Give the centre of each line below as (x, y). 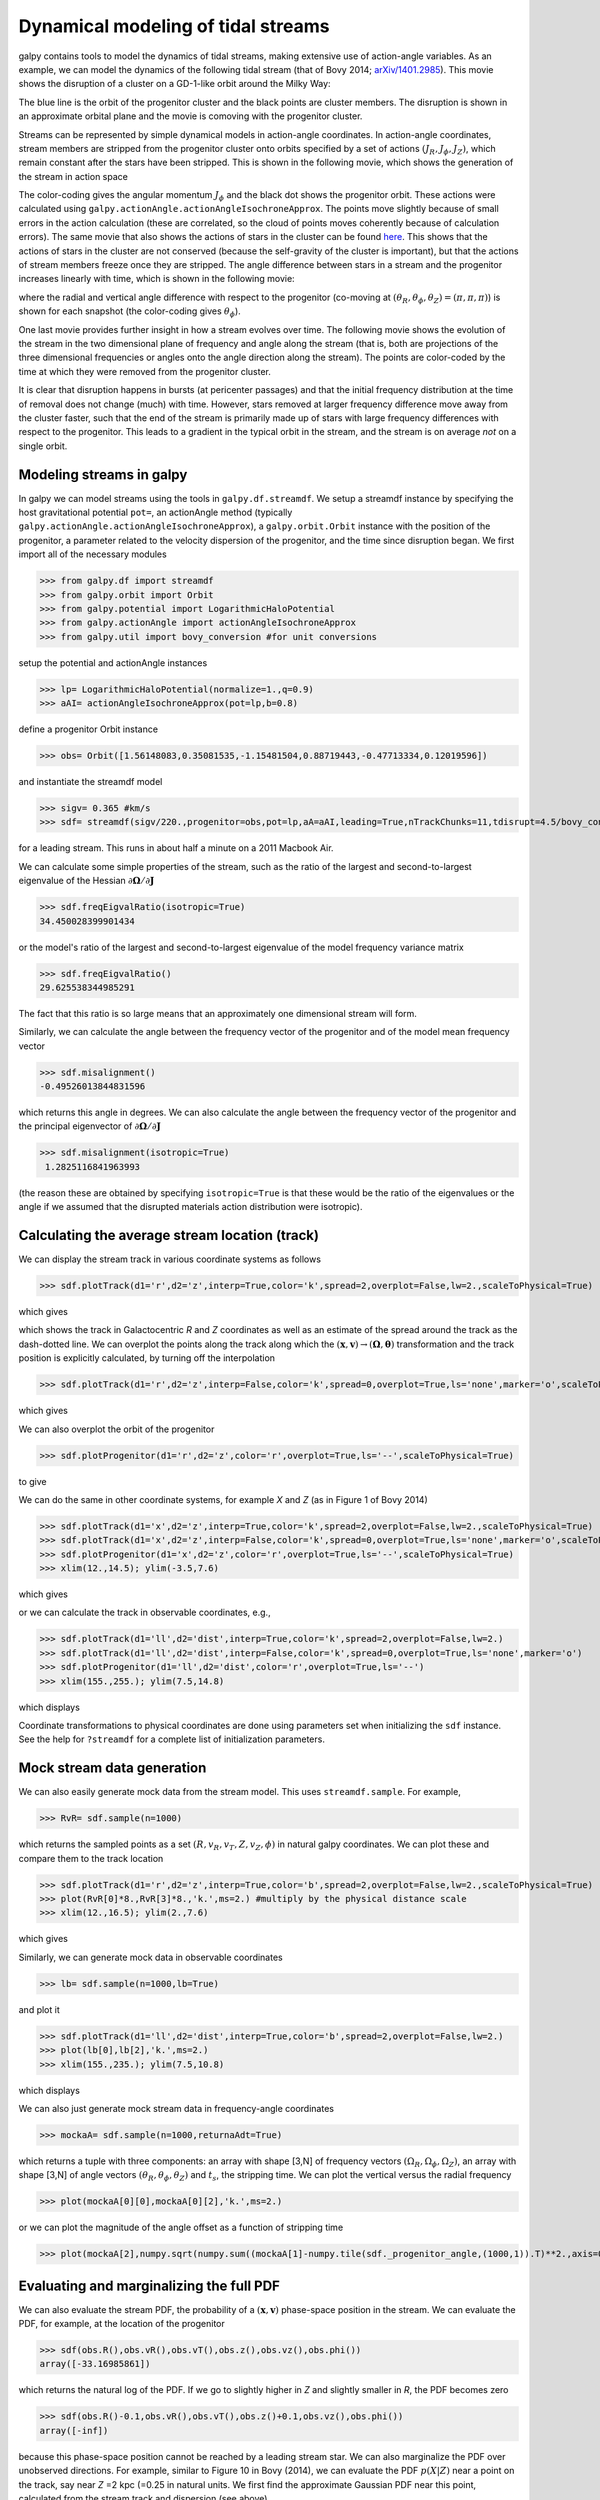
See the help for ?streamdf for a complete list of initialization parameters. (171, 1739)
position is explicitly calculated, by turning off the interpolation (146, 1358)
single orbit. (43, 446)
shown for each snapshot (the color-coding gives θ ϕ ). (130, 312)
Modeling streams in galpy (103, 474)
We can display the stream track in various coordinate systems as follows (170, 1259)
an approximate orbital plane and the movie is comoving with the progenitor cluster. (190, 116)
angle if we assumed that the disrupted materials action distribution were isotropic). (190, 1207)
